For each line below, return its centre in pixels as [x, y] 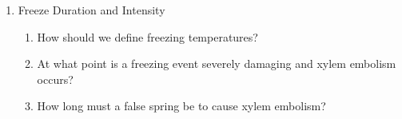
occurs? [55, 79]
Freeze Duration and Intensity [92, 10]
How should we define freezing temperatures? [147, 36]
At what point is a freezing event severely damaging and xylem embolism [217, 63]
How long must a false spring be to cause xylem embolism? [181, 106]
